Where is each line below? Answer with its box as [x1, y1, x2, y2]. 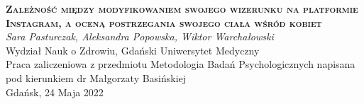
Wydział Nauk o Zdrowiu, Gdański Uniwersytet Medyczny [6, 42, 260, 57]
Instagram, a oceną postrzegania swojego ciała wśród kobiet [6, 15, 322, 30]
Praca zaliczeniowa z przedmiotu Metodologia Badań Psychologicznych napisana [6, 57, 355, 71]
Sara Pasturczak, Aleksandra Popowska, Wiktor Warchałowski [6, 29, 274, 44]
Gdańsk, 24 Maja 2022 [6, 84, 104, 99]
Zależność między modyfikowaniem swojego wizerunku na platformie [6, 1, 358, 16]
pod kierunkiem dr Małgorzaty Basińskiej [6, 70, 187, 85]
